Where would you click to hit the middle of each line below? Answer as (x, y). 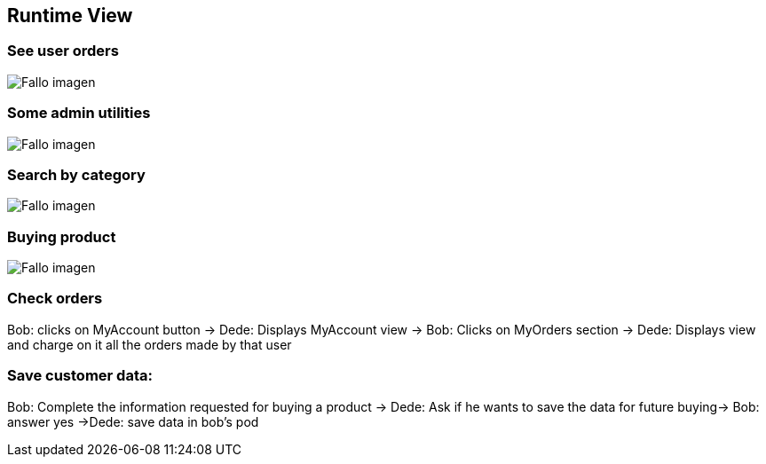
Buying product (62, 236)
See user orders (63, 51)
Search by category (76, 174)
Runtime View (70, 16)
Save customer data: (80, 376)
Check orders (55, 299)
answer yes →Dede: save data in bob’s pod (133, 421)
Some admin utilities (79, 113)
